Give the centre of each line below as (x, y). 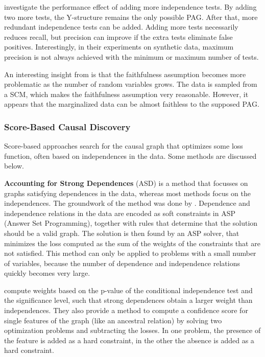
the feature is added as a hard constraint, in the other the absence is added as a (129, 340)
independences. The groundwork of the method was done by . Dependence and (127, 203)
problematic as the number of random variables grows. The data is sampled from (131, 84)
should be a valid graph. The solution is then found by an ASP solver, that (122, 233)
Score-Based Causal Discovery (67, 126)
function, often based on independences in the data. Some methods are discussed (130, 156)
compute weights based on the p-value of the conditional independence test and (128, 290)
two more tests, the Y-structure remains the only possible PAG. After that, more (131, 17)
